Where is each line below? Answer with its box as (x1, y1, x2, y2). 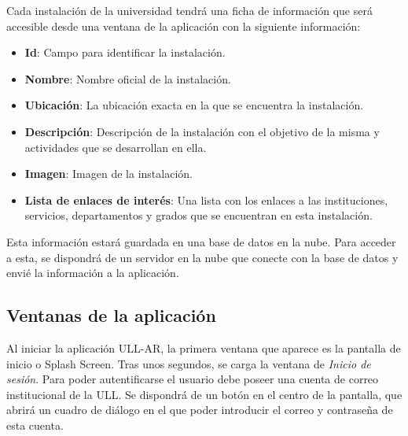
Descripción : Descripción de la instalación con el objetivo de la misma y (24, 123, 380, 139)
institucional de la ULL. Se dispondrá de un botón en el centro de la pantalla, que (6, 386, 402, 402)
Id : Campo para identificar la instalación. (24, 44, 226, 61)
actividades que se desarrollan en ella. (24, 139, 207, 155)
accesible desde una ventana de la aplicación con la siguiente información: (6, 17, 361, 34)
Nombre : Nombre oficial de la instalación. (24, 70, 231, 87)
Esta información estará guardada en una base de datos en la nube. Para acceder (6, 233, 396, 249)
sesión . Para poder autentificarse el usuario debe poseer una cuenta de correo (6, 371, 379, 387)
